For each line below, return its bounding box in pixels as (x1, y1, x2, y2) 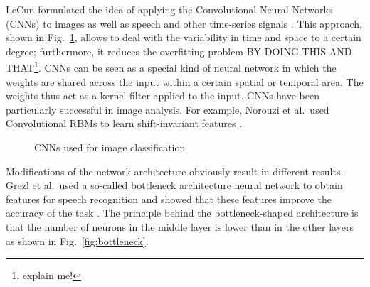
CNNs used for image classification (34, 140, 186, 154)
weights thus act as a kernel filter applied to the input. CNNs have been (6, 88, 319, 103)
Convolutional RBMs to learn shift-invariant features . (6, 116, 243, 131)
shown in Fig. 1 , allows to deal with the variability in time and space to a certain (6, 30, 361, 45)
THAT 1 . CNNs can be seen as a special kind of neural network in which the (6, 58, 337, 75)
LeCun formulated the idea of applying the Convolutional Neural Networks (6, 2, 333, 16)
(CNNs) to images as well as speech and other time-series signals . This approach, (6, 16, 362, 31)
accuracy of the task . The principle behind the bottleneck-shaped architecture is (6, 205, 359, 220)
